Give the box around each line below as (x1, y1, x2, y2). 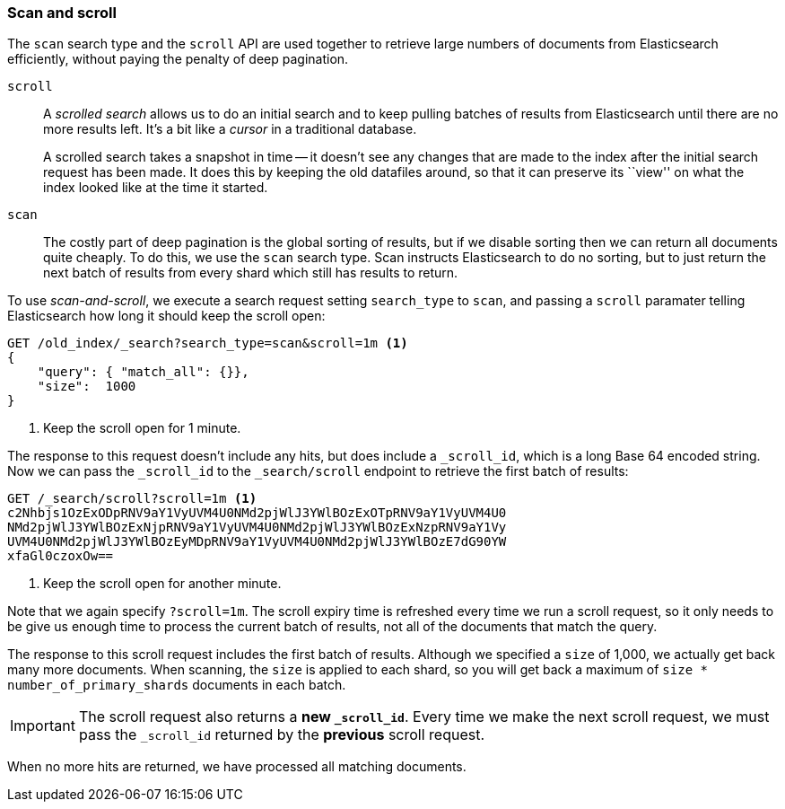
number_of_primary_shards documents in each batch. (7, 677, 346, 693)
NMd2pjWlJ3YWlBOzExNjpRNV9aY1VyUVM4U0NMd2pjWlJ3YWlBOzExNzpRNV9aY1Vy (7, 520, 507, 535)
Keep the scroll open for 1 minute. (43, 420, 241, 436)
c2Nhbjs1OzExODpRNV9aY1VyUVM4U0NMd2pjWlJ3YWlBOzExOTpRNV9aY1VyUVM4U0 (7, 506, 507, 521)
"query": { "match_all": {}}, (37, 365, 249, 380)
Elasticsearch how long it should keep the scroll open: (7, 308, 326, 324)
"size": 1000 (37, 379, 136, 394)
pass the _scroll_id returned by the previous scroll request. (78, 725, 485, 744)
